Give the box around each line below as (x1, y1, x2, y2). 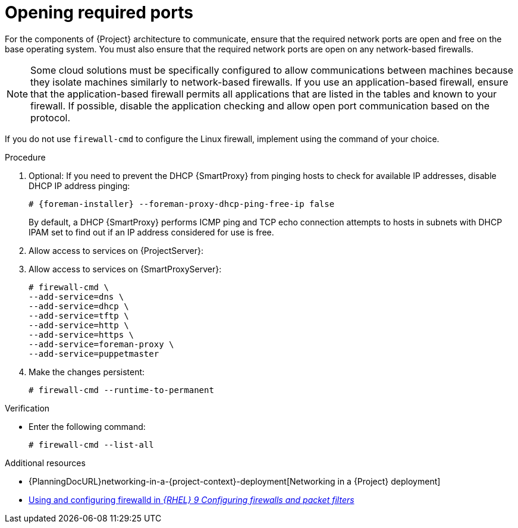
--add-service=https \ (29, 329, 134, 340)
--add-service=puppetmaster (29, 348, 159, 359)
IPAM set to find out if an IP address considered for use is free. (29, 227, 274, 237)
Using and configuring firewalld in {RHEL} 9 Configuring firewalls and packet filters (29, 494, 354, 505)
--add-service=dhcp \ (29, 301, 129, 311)
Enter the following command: (29, 421, 146, 432)
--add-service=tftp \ (29, 310, 129, 320)
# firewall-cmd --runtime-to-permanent (29, 385, 214, 395)
